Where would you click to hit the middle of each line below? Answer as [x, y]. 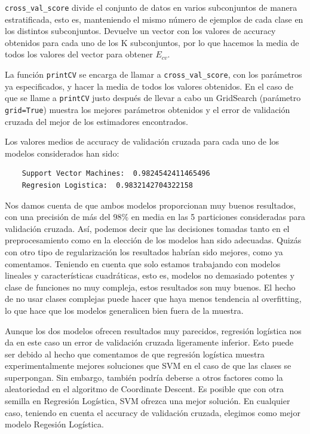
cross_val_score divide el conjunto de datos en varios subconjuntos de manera [151, 7]
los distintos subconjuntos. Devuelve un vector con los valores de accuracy [140, 31]
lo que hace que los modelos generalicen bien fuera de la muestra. [124, 310]
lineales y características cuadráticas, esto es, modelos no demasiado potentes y [150, 275]
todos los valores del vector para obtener [79, 54]
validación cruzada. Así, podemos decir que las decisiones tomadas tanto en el [147, 228]
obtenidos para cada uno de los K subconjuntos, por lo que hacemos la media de [152, 42]
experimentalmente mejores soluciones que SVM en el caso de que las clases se [148, 366]
